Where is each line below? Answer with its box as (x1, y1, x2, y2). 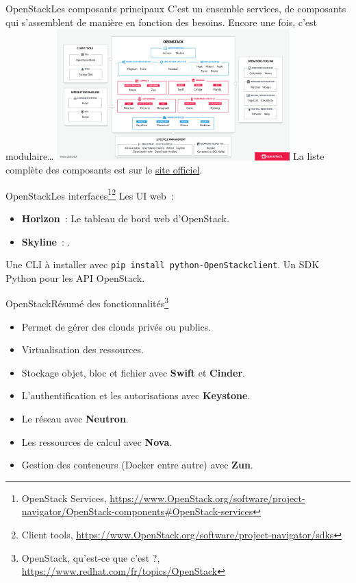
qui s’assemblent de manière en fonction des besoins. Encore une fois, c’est (5, 14, 318, 29)
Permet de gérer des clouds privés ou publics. (21, 319, 212, 333)
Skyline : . (21, 234, 71, 248)
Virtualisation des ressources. (21, 342, 144, 357)
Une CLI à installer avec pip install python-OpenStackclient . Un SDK (5, 257, 320, 272)
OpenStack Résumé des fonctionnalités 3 (5, 294, 169, 311)
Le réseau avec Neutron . (21, 412, 129, 426)
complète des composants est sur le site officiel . (5, 163, 203, 177)
